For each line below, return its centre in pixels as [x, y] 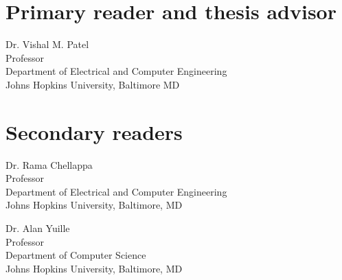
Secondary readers [94, 131]
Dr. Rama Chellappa [49, 164]
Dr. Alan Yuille [38, 228]
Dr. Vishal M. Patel [47, 44]
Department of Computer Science [76, 255]
